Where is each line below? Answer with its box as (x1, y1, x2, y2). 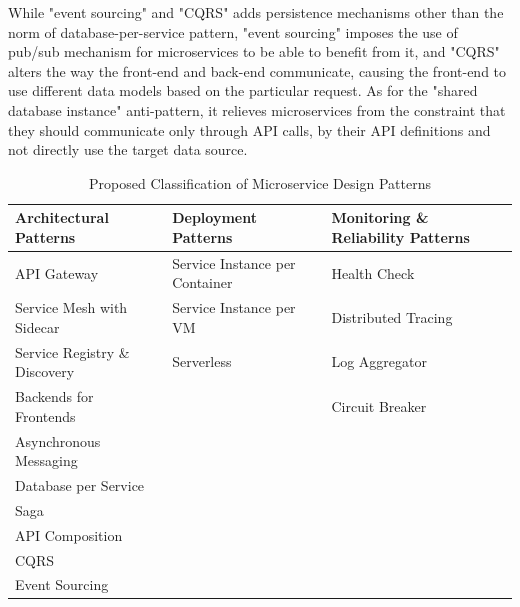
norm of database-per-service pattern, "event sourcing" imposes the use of (8, 21, 458, 42)
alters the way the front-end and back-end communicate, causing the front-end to (8, 60, 507, 81)
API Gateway (15, 262, 99, 283)
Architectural (15, 207, 109, 228)
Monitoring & (331, 207, 429, 228)
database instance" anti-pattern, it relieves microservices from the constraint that (8, 99, 506, 120)
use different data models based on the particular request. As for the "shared (8, 80, 478, 101)
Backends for (15, 386, 94, 407)
